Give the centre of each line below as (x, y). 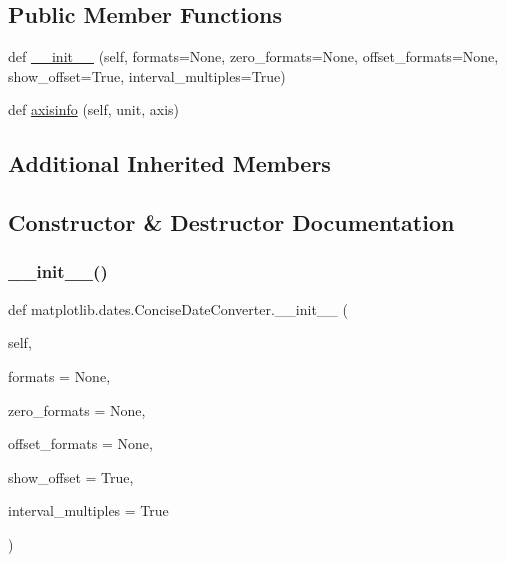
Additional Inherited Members (169, 163)
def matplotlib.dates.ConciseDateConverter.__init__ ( (178, 308)
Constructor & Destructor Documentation (231, 222)
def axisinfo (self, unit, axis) (93, 109)
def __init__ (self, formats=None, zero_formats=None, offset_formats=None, (253, 56)
